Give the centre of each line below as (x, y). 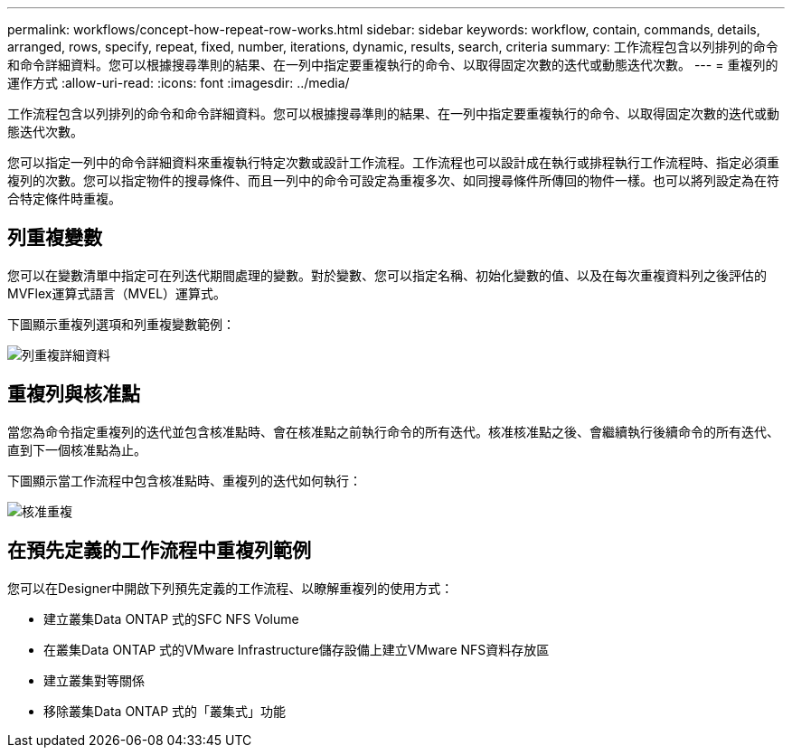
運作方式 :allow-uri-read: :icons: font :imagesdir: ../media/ (179, 83)
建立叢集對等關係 (94, 680)
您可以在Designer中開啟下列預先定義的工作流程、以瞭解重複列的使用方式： (231, 588)
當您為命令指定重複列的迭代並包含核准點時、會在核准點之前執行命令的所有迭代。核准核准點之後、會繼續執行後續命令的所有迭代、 (393, 431)
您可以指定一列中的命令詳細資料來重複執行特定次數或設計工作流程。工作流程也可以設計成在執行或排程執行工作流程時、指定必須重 (393, 162)
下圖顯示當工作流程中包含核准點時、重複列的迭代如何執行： (184, 480)
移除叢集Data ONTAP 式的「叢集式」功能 (165, 711)
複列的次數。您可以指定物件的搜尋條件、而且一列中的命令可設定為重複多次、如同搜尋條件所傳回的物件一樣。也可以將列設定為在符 (393, 180)
